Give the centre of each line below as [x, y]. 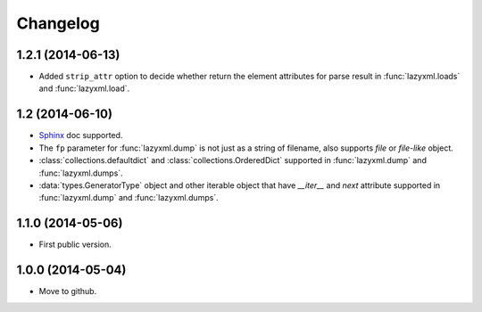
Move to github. [68, 291]
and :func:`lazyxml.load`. [84, 88]
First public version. [75, 244]
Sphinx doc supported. [81, 135]
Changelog [58, 23]
